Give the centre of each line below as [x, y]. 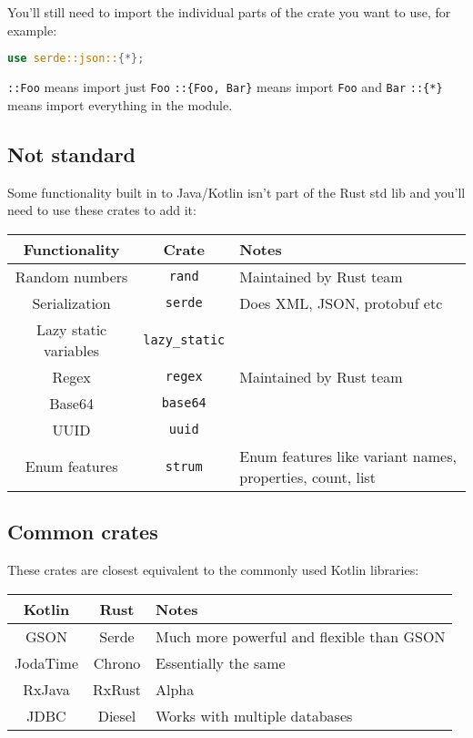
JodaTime [47, 662]
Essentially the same [221, 662]
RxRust [117, 689]
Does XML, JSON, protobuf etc [341, 302]
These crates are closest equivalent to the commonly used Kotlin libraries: [213, 569]
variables [72, 350]
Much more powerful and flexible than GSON [301, 636]
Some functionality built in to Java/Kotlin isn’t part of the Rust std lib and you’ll [236, 192]
